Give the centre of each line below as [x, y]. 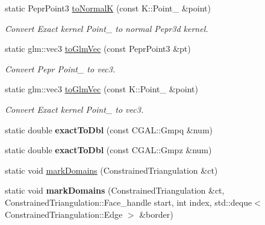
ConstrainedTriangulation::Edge [64, 214]
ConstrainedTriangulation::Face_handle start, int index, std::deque [129, 202]
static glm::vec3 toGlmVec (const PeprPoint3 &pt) [98, 49]
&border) [156, 214]
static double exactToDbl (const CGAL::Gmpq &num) [109, 129]
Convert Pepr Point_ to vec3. [60, 68]
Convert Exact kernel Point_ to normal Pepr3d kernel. [107, 28]
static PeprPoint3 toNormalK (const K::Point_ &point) [108, 8]
